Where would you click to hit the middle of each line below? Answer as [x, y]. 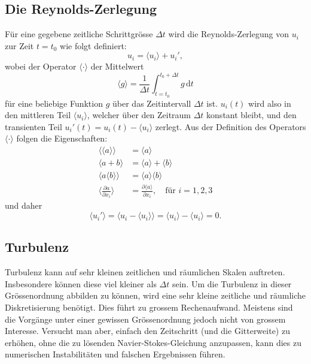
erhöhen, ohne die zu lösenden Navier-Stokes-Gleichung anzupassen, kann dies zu [153, 342]
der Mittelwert [117, 66]
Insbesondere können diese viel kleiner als [81, 283]
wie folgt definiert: [93, 45]
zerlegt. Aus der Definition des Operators [231, 126]
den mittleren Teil [38, 115]
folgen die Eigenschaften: [62, 138]
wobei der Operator [41, 66]
